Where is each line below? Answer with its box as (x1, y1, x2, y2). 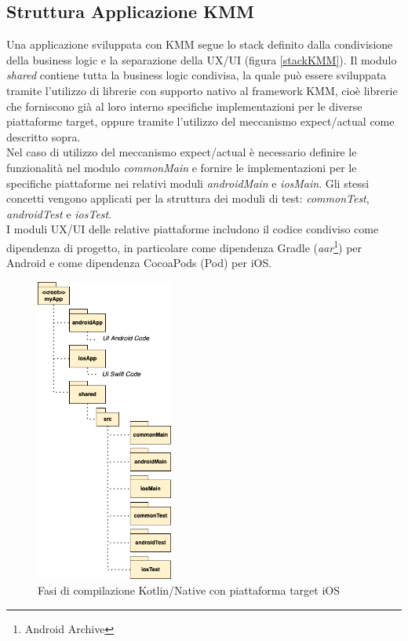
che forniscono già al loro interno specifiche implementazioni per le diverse (6, 97, 362, 114)
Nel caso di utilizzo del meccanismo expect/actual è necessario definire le (6, 144, 357, 160)
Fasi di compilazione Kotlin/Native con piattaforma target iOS (38, 582, 340, 599)
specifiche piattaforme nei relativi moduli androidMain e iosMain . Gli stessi (6, 174, 370, 191)
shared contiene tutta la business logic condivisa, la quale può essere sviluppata (6, 67, 387, 83)
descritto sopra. (6, 128, 81, 145)
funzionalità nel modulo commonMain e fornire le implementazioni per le (6, 159, 357, 175)
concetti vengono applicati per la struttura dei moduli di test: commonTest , (6, 190, 370, 207)
